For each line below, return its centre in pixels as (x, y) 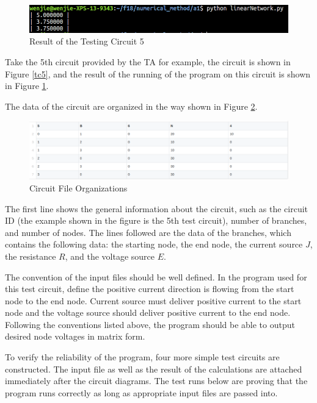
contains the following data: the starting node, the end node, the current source (154, 244)
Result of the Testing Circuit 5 (87, 41)
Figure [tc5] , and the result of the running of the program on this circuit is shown (158, 73)
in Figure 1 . (27, 86)
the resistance (31, 256)
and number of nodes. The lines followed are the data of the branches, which (148, 232)
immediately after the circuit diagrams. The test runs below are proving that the (156, 381)
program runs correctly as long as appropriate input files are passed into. (141, 392)
